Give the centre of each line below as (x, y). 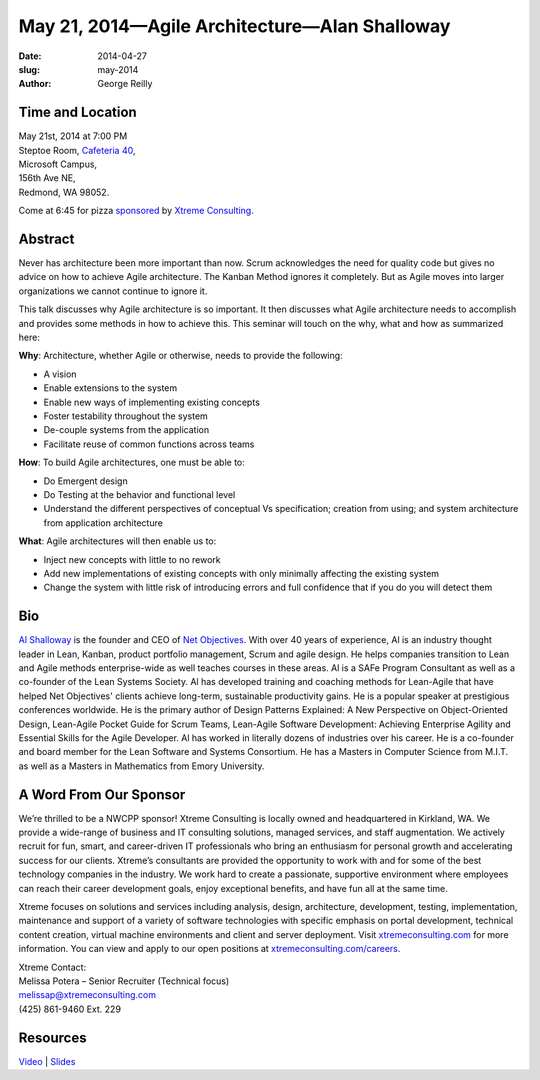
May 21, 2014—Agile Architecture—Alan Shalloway (234, 26)
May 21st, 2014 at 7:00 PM (73, 136)
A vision (60, 374)
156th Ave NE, (47, 178)
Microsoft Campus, (58, 164)
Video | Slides (47, 1061)
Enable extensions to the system (110, 388)
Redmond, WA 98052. (64, 192)
